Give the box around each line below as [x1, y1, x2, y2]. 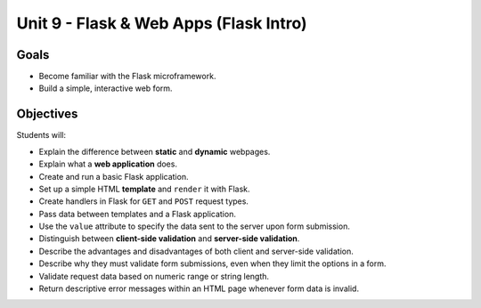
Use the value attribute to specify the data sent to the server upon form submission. [38, 221, 351, 231]
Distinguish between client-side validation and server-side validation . [38, 233, 300, 244]
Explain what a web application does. [38, 158, 178, 169]
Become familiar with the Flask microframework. [38, 71, 216, 82]
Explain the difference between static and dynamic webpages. [38, 146, 271, 157]
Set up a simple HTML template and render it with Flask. [38, 183, 250, 194]
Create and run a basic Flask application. [38, 171, 189, 182]
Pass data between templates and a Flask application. [38, 208, 236, 219]
